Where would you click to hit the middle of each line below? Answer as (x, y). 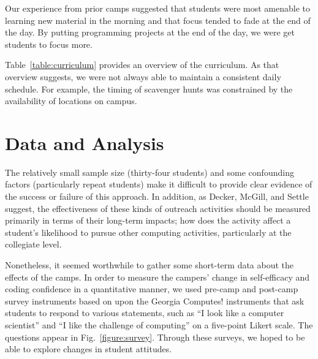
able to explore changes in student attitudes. (89, 349)
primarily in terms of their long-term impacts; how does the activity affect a (148, 220)
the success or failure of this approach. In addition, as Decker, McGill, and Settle (157, 196)
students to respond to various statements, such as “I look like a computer (145, 313)
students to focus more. (49, 44)
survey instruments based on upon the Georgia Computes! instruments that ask (155, 300)
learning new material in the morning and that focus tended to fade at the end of (158, 20)
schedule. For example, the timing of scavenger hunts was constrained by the (149, 89)
